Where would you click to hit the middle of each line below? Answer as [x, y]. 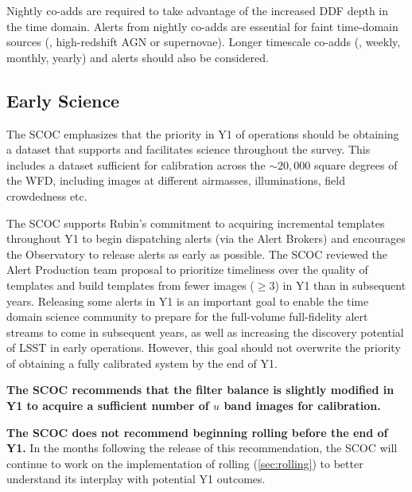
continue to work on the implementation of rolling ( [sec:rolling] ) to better [185, 463]
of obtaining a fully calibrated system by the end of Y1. [142, 363]
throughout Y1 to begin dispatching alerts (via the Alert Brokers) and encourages [206, 238]
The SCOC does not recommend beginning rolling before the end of [197, 432]
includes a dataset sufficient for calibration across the [136, 164]
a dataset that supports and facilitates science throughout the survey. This [189, 149]
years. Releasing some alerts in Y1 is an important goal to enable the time [188, 301]
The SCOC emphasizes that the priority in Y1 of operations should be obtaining [203, 133]
